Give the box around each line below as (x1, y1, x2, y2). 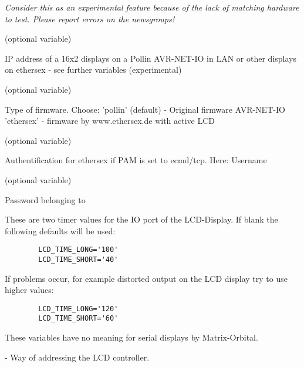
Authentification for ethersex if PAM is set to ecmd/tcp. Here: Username (5, 154, 267, 166)
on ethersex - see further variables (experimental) (5, 63, 182, 76)
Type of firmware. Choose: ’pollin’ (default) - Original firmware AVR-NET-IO (5, 103, 285, 115)
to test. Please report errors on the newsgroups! (5, 12, 174, 25)
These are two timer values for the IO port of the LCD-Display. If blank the (5, 213, 278, 225)
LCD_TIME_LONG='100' (38, 245, 119, 254)
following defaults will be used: (5, 224, 116, 237)
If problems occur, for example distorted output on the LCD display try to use (5, 272, 288, 284)
